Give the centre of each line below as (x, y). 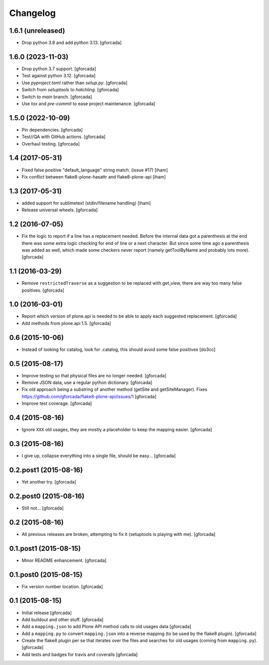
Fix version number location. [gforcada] (62, 586)
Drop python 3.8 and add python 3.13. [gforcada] (72, 43)
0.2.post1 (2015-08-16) (46, 470)
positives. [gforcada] (43, 290)
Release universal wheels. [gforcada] (60, 210)
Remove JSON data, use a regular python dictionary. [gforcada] (87, 383)
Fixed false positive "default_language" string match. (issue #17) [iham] (95, 170)
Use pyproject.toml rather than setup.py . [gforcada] (75, 83)
